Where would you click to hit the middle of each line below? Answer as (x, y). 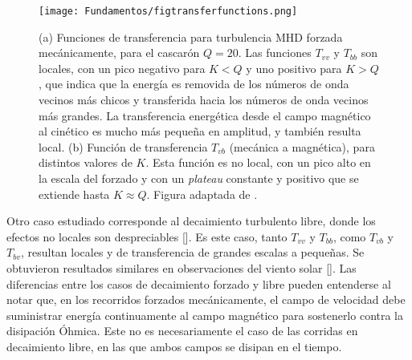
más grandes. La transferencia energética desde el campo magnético (205, 115)
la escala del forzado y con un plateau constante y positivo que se (199, 178)
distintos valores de (86, 162)
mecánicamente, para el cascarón (119, 53)
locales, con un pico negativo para (122, 68)
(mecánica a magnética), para (302, 146)
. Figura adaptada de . (202, 194)
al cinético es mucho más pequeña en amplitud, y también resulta (200, 131)
